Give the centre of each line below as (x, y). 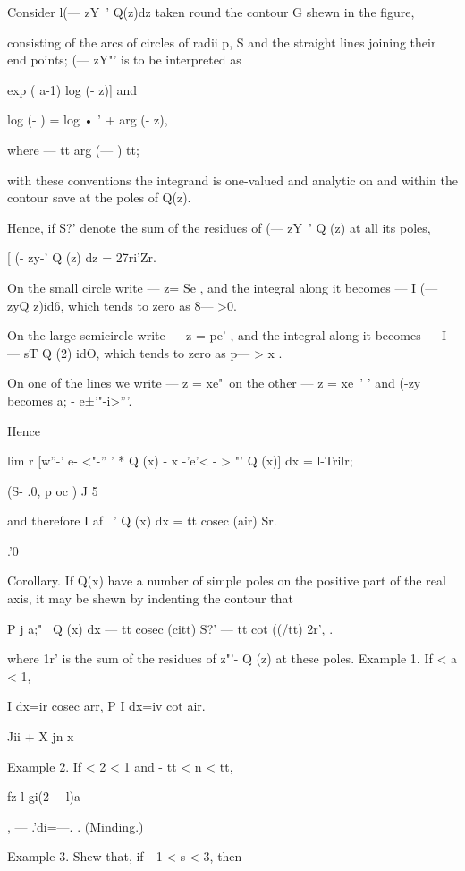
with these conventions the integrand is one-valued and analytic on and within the (232, 179)
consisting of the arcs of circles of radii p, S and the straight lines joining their (222, 42)
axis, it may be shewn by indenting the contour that (150, 598)
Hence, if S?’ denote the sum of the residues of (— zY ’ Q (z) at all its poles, (219, 227)
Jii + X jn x (41, 736)
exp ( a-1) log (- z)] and (72, 89)
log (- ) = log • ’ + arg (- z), (88, 120)
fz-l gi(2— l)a (44, 796)
